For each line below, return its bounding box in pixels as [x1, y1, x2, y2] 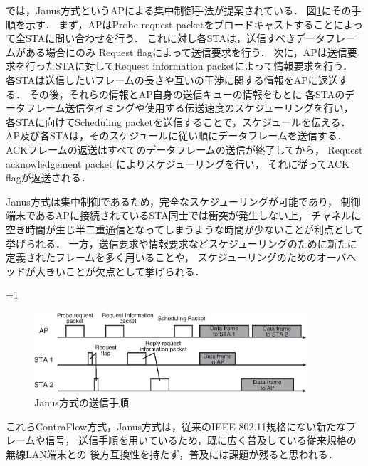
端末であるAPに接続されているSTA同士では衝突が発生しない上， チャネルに [6, 208, 362, 223]
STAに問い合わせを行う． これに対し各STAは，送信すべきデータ [25, 31, 326, 46]
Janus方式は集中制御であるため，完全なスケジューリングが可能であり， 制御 [6, 194, 361, 208]
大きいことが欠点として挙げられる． [35, 263, 205, 278]
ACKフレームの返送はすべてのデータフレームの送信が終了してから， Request [6, 142, 363, 157]
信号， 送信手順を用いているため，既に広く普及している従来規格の [45, 433, 357, 448]
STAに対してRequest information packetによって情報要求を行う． [55, 58, 353, 73]
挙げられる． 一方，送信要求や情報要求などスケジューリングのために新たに [6, 235, 357, 250]
